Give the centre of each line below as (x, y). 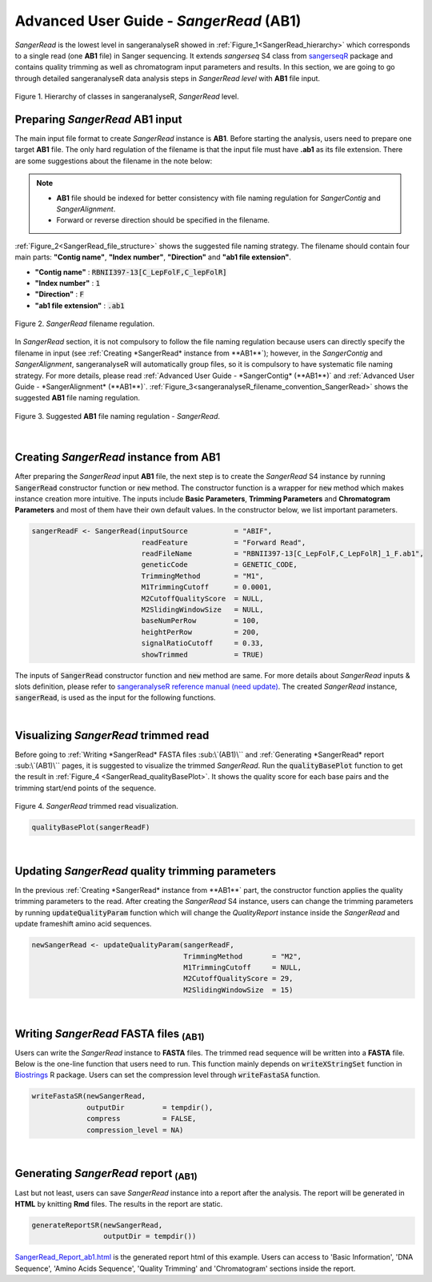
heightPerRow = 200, (200, 632)
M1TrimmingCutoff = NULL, (243, 968)
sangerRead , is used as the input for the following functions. (115, 697)
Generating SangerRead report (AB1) (106, 1175)
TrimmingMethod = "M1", (202, 576)
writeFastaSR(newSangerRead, (89, 1096)
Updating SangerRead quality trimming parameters (145, 871)
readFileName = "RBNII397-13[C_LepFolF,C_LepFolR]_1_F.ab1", (282, 554)
